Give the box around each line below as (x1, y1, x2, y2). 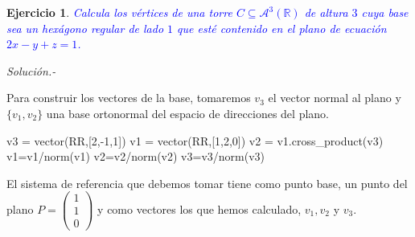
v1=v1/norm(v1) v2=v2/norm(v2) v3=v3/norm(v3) (6, 148, 265, 165)
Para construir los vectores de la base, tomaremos (6, 89, 251, 106)
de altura (304, 4, 348, 20)
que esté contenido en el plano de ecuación (177, 19, 387, 36)
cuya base (361, 4, 409, 20)
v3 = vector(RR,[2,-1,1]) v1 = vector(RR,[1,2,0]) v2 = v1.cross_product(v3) (6, 132, 384, 149)
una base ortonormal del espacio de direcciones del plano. (46, 104, 329, 121)
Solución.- (6, 62, 56, 79)
